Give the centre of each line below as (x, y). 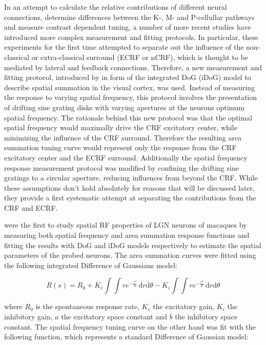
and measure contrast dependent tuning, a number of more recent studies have (128, 27)
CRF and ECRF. (31, 207)
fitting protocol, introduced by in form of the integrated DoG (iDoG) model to (128, 77)
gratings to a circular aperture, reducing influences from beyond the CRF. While (131, 178)
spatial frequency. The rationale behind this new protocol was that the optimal (128, 117)
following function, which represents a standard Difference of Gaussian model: (126, 337)
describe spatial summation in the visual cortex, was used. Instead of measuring (130, 87)
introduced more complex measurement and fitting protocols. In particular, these (131, 37)
